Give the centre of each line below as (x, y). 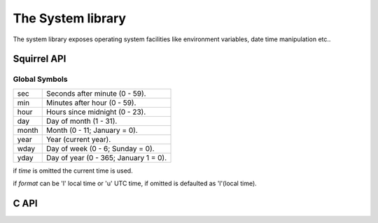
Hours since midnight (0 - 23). (96, 112)
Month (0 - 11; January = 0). (92, 130)
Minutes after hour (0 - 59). (91, 103)
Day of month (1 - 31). (82, 121)
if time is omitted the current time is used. (73, 171)
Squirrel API (40, 59)
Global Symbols (40, 79)
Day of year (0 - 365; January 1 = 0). (106, 157)
